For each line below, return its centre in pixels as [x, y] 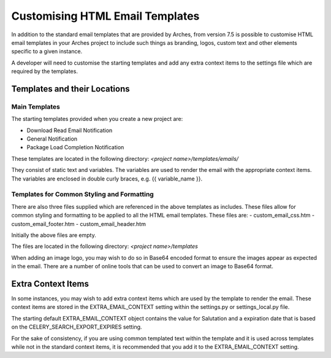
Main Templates [36, 106]
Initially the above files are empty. [54, 235]
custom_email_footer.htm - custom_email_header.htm [79, 224]
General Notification [52, 139]
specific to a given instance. [47, 52]
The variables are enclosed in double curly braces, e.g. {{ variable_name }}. [107, 179]
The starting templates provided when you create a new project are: [97, 119]
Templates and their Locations [70, 89]
